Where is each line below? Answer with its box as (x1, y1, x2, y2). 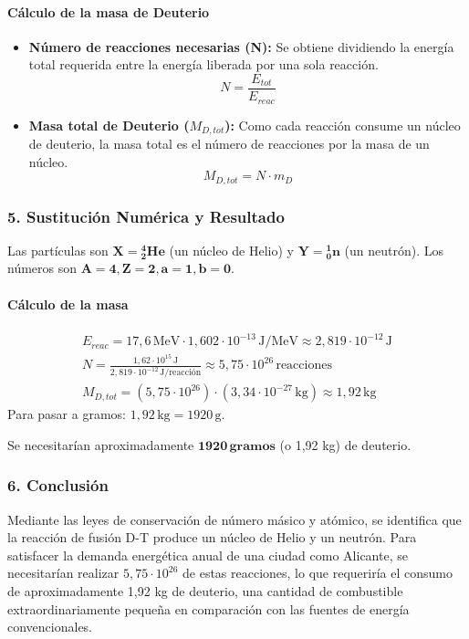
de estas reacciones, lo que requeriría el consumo (182, 563, 453, 582)
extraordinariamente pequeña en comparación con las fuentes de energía (7, 599, 410, 618)
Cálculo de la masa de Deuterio (7, 2, 210, 21)
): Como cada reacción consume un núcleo (224, 115, 461, 134)
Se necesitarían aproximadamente (7, 435, 194, 454)
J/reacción (160, 368, 202, 378)
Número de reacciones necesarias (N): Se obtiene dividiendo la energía (28, 37, 454, 56)
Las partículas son (7, 240, 109, 259)
